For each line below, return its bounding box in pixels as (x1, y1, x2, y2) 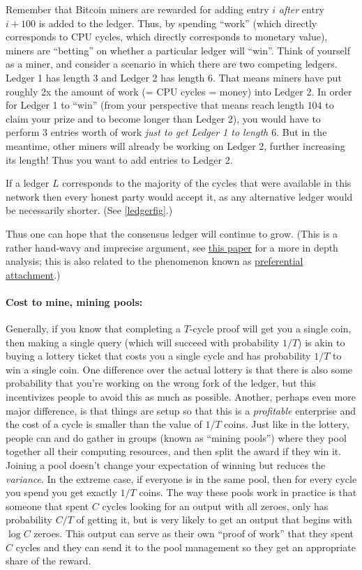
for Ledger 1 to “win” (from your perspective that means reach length (6, 98, 304, 112)
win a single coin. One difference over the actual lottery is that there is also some (6, 362, 353, 376)
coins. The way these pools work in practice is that (139, 485, 357, 500)
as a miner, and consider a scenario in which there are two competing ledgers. (6, 56, 338, 71)
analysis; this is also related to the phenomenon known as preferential (6, 254, 303, 268)
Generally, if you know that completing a (6, 321, 181, 336)
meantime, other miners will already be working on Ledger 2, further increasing (6, 138, 345, 153)
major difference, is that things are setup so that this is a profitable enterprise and (6, 403, 356, 417)
